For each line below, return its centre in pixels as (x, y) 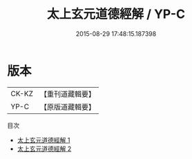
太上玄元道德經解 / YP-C (116, 14)
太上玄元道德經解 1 (44, 140)
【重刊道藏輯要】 (67, 94)
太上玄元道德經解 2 (44, 149)
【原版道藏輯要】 (67, 106)
